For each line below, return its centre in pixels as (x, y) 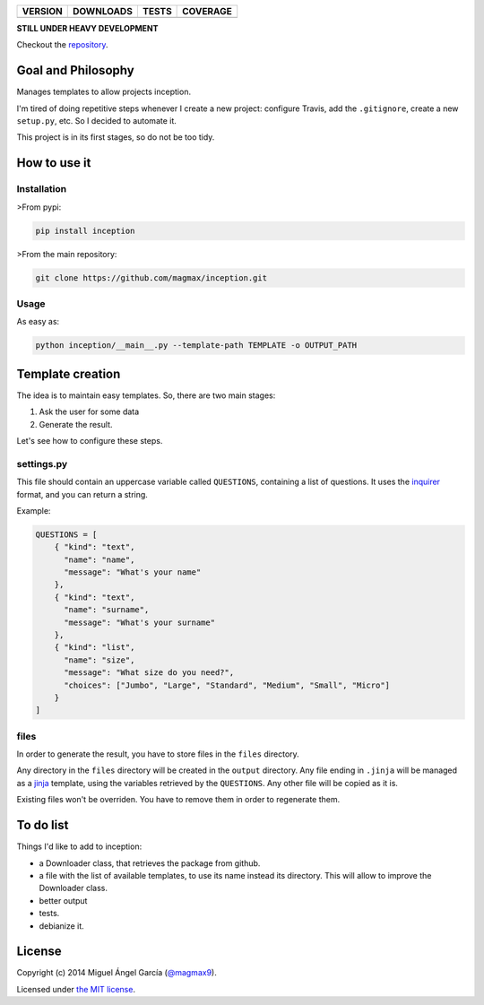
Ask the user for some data (89, 412)
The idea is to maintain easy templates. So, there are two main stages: (146, 395)
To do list (43, 825)
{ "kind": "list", (95, 647)
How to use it (54, 163)
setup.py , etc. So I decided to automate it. (96, 121)
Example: (34, 510)
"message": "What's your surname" (139, 622)
